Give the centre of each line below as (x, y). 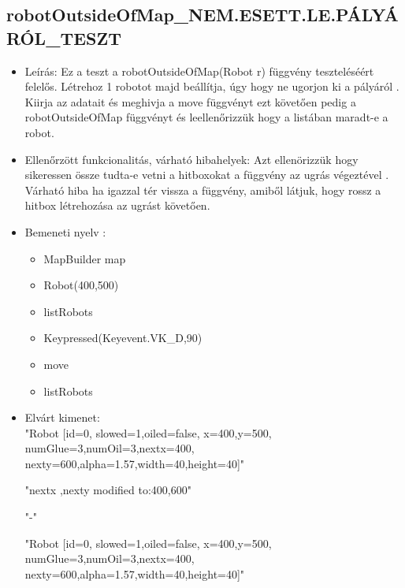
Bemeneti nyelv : (65, 231)
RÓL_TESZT (64, 37)
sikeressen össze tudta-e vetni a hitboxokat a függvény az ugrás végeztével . (207, 175)
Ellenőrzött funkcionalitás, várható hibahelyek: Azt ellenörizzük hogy (191, 159)
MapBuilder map (85, 258)
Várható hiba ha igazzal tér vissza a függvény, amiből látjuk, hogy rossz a (203, 190)
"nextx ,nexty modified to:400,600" (108, 490)
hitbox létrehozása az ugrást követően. (117, 205)
